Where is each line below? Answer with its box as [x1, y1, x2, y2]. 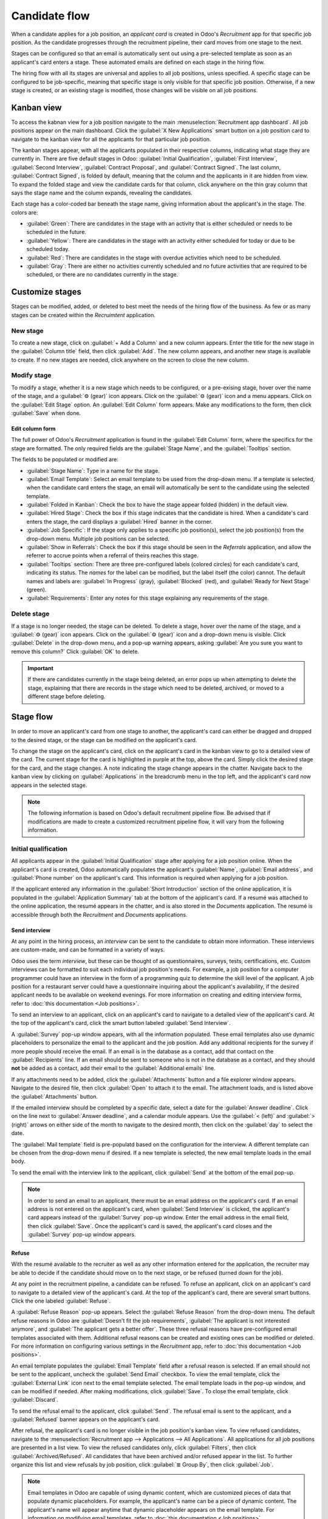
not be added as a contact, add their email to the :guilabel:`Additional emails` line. [11, 1065, 216, 1072]
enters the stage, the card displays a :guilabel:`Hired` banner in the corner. [26, 518, 213, 525]
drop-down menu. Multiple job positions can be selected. [26, 535, 170, 542]
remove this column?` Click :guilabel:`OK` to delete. [11, 648, 140, 655]
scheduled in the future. [26, 228, 86, 236]
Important [27, 665, 54, 672]
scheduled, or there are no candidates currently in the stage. [26, 271, 179, 278]
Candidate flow [11, 9, 91, 22]
